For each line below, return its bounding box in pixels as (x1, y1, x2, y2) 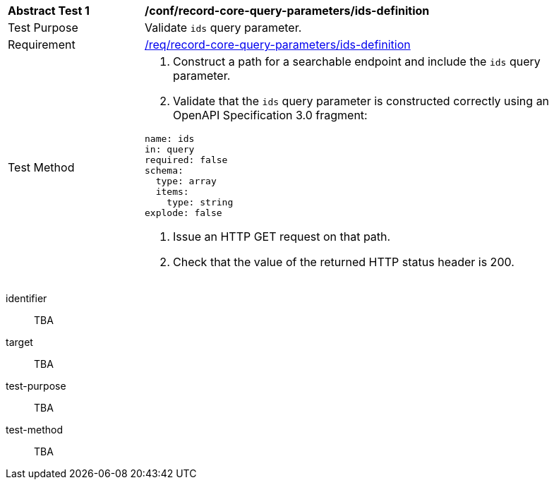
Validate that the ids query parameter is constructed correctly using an (173, 94, 550, 108)
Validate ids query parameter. (145, 20, 302, 35)
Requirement (8, 37, 76, 52)
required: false (145, 155, 228, 165)
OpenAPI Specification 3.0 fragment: (173, 108, 368, 122)
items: (155, 186, 189, 197)
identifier (6, 292, 47, 304)
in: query (145, 144, 195, 155)
